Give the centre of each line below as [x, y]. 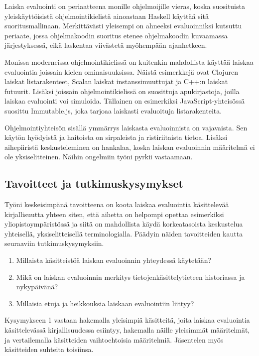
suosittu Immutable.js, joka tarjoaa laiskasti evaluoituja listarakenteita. [113, 110]
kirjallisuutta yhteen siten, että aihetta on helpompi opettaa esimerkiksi [114, 214]
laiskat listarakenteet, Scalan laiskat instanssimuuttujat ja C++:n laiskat [116, 81]
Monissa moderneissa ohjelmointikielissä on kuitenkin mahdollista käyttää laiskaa [129, 61]
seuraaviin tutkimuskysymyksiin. [54, 243]
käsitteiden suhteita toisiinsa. [49, 349]
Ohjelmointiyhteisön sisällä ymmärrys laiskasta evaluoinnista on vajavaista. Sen [126, 127]
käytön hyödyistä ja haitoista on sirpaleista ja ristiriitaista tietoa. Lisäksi [116, 137]
